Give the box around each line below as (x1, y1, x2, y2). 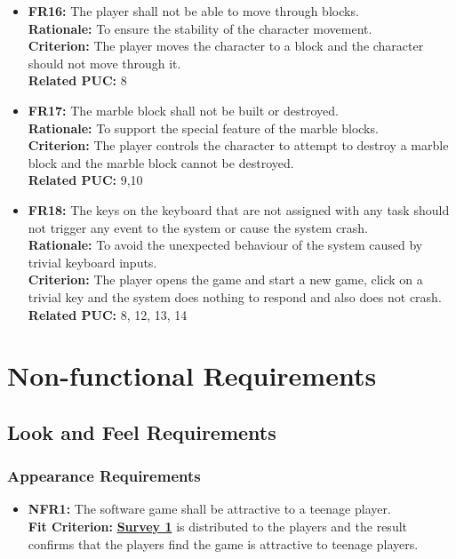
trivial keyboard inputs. (28, 252, 157, 271)
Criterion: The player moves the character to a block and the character (28, 36, 424, 55)
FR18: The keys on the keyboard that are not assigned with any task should (28, 200, 450, 219)
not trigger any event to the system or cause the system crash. (28, 218, 368, 236)
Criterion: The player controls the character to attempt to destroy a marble (28, 136, 449, 155)
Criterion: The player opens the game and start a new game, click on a (28, 270, 423, 289)
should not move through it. (28, 53, 181, 72)
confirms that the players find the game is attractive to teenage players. (28, 534, 419, 553)
